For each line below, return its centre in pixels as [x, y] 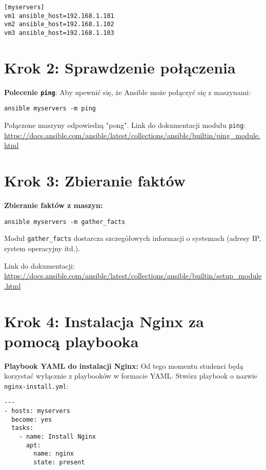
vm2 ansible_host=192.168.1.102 [59, 24]
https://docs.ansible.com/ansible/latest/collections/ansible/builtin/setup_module [133, 276]
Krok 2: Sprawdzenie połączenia [120, 67]
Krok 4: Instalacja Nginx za [104, 321]
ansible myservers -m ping [50, 109]
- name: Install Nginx [57, 437]
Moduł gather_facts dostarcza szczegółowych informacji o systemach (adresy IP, [133, 238]
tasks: [23, 428]
